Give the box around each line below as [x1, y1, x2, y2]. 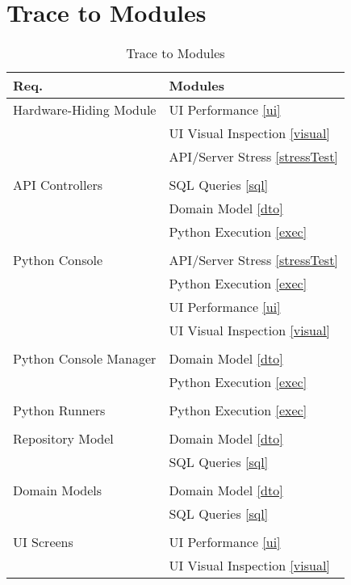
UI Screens [13, 532, 73, 552]
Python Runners [13, 401, 106, 420]
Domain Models [13, 481, 102, 500]
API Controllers [13, 175, 103, 195]
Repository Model [13, 429, 114, 448]
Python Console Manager [13, 349, 157, 368]
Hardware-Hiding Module [13, 100, 157, 120]
